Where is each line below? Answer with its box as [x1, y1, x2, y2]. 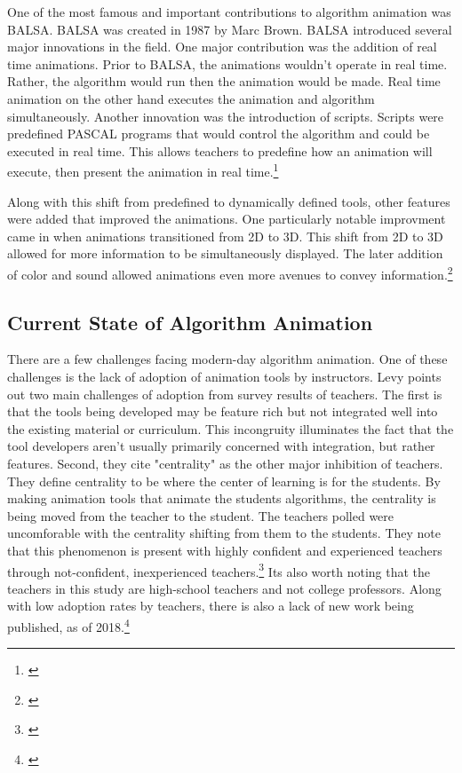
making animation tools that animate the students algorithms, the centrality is [7, 489, 436, 508]
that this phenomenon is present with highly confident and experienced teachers [7, 540, 442, 559]
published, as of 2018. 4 [7, 614, 130, 635]
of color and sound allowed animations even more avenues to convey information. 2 [7, 262, 453, 283]
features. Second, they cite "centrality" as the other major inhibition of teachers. [7, 454, 443, 472]
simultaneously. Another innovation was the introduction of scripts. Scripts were [7, 106, 444, 125]
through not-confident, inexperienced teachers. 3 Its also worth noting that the [7, 559, 431, 580]
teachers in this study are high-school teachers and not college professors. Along [7, 579, 442, 597]
